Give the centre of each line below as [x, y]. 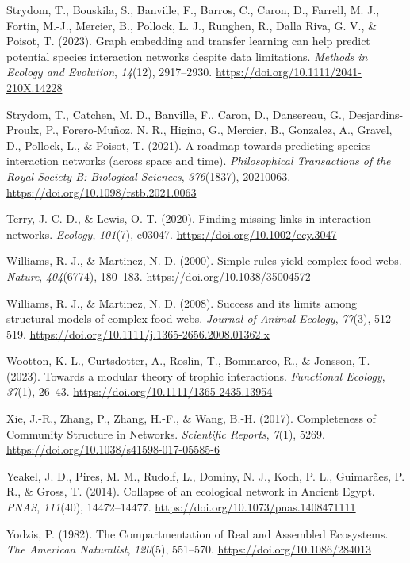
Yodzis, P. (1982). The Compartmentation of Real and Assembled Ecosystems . [197, 533]
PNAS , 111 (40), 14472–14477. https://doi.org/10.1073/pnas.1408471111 [181, 507]
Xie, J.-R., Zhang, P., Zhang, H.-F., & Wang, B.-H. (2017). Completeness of [191, 418]
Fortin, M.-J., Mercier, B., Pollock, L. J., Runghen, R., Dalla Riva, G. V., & [192, 25]
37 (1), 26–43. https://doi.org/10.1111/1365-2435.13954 [140, 391]
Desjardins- [376, 114]
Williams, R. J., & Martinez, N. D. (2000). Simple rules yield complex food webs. [204, 260]
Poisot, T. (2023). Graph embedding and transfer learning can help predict [188, 41]
